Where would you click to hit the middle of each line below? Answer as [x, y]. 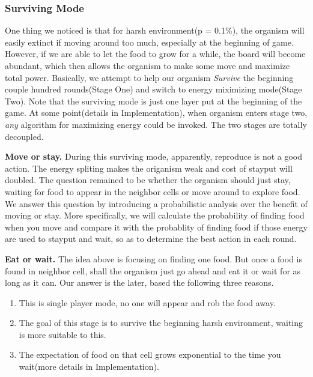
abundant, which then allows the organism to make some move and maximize [147, 65]
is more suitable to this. [62, 334]
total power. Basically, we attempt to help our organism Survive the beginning [149, 77]
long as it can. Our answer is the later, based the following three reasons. [139, 282]
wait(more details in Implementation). [89, 366]
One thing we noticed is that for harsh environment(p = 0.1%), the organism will [155, 30]
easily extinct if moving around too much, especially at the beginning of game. [149, 42]
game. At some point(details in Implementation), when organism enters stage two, [156, 113]
